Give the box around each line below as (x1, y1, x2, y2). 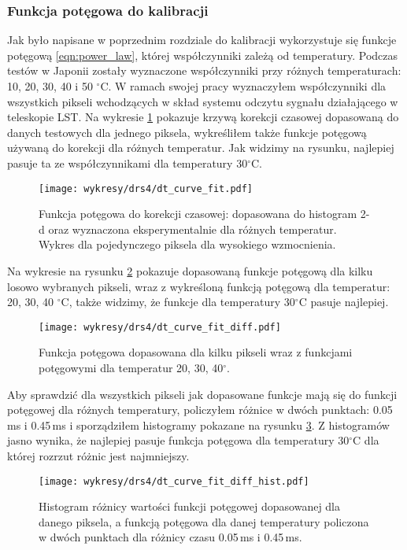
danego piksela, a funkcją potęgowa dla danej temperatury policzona (39, 513, 369, 530)
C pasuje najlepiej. (298, 293, 389, 310)
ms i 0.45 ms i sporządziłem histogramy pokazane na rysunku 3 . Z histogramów (7, 416, 390, 433)
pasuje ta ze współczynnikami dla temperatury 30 (7, 154, 248, 171)
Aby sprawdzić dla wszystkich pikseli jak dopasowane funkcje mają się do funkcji (7, 386, 398, 402)
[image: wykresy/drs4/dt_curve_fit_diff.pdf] (39, 321, 281, 333)
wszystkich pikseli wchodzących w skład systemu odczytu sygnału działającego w (7, 93, 398, 109)
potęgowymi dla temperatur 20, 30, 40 (39, 360, 224, 376)
